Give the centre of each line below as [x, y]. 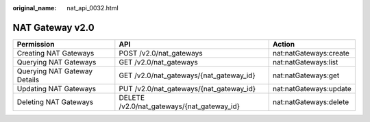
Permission [36, 44]
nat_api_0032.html [93, 8]
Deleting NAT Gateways [55, 101]
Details [28, 80]
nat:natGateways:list [305, 62]
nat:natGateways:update [312, 88]
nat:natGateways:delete [311, 101]
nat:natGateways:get [306, 75]
